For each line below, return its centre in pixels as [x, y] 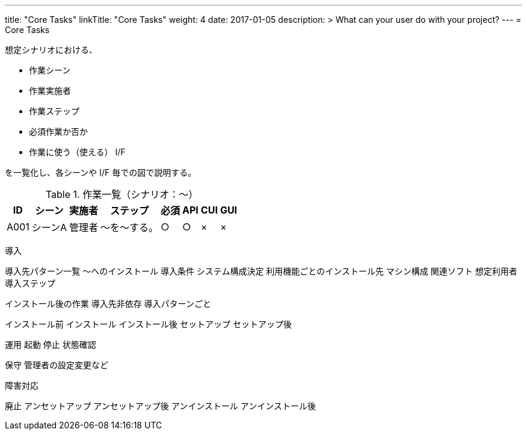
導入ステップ [30, 283]
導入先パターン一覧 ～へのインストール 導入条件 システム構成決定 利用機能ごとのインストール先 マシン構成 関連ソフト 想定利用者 [261, 271]
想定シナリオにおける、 [51, 50]
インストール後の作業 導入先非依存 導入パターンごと [108, 304]
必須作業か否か [58, 131]
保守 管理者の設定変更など [57, 365]
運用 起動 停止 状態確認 [51, 344]
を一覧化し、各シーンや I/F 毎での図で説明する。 [101, 172]
